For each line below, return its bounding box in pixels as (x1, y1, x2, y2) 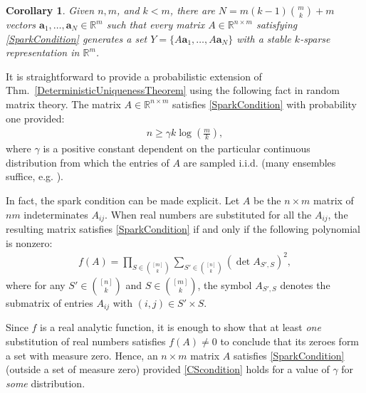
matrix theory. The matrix (6, 96, 121, 111)
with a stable (236, 31, 291, 46)
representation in (6, 45, 80, 60)
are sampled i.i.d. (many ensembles (183, 154, 336, 169)
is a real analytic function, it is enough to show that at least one (40, 320, 321, 335)
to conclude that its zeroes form (220, 333, 360, 348)
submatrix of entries (6, 295, 93, 310)
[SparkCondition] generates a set (6, 31, 147, 46)
